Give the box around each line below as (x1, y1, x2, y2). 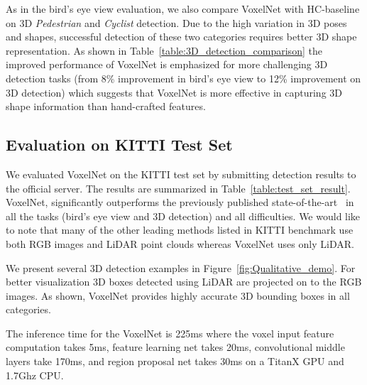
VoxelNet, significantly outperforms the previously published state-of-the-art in (6, 195, 354, 210)
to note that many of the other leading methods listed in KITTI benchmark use (6, 222, 354, 237)
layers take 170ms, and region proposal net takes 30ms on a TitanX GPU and (6, 354, 344, 369)
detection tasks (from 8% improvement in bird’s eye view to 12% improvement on (6, 70, 361, 85)
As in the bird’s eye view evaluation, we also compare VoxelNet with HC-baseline (6, 1, 360, 16)
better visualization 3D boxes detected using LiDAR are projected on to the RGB (6, 274, 362, 289)
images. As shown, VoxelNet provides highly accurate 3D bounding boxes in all (6, 288, 350, 303)
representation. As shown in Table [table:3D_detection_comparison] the (6, 43, 322, 58)
